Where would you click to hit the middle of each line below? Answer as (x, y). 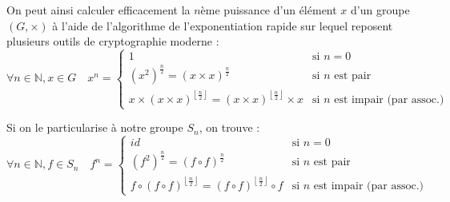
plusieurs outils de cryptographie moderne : (113, 41)
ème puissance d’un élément (269, 10)
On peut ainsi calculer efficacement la (98, 10)
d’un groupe (380, 10)
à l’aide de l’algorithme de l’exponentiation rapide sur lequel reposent (223, 25)
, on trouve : (229, 127)
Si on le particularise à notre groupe (95, 127)
